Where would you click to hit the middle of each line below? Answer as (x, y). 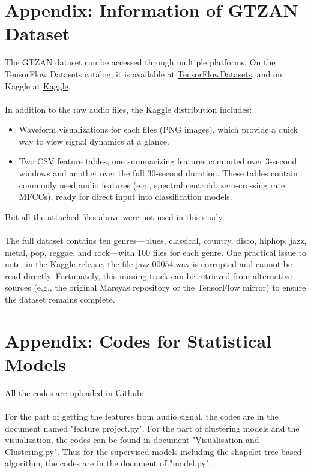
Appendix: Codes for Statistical (138, 340)
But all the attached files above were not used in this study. (115, 216)
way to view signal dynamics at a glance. (94, 141)
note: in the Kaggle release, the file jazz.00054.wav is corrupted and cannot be (149, 264)
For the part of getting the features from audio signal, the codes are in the (142, 416)
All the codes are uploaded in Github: (74, 392)
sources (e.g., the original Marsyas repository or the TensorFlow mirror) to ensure (155, 287)
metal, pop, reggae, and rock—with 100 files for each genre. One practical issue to (156, 252)
